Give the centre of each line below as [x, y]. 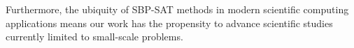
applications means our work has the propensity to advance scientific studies [169, 23]
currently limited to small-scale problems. [94, 37]
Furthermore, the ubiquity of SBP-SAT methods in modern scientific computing [177, 9]
